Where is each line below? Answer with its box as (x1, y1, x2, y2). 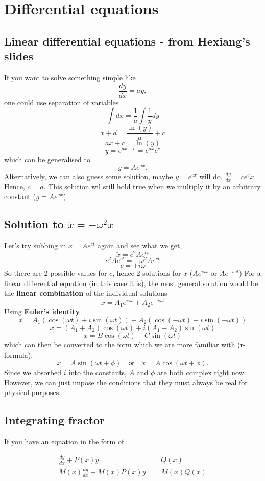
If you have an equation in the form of (4, 436, 124, 447)
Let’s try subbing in (4, 240, 66, 251)
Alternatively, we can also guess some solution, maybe (4, 171, 173, 182)
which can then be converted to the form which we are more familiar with (4, 339, 235, 349)
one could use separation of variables (4, 97, 119, 107)
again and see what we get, (97, 240, 182, 251)
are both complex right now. (157, 367, 246, 378)
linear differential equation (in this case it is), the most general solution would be (4, 277, 258, 288)
